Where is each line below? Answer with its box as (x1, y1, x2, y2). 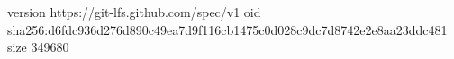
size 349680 (7, 38, 69, 56)
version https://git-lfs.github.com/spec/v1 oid (7, 3, 261, 21)
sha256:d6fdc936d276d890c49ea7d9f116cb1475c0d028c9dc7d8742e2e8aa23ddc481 (7, 20, 448, 38)
